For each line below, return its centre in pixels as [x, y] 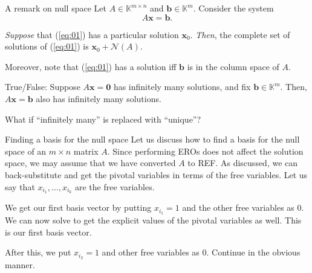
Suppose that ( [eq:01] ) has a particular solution [92, 34]
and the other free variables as [238, 207]
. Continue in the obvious [253, 252]
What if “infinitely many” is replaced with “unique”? [103, 119]
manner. [20, 265]
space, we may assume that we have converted [90, 163]
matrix [86, 151]
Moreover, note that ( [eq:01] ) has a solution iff [91, 66]
